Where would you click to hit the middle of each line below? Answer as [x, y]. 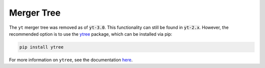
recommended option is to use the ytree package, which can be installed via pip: [91, 34]
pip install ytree [41, 47]
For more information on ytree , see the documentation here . [71, 60]
